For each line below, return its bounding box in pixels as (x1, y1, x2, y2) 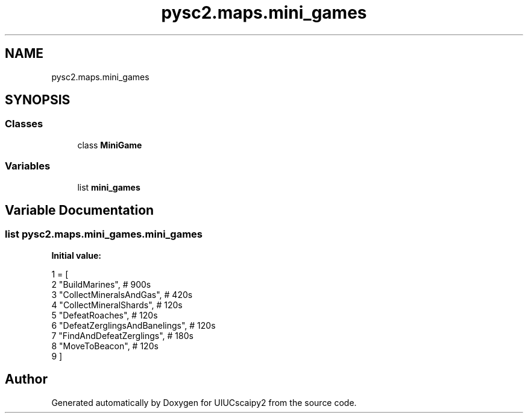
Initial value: (51, 250, 101, 261)
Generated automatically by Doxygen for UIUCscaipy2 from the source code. (51, 397, 357, 408)
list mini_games (77, 182, 140, 192)
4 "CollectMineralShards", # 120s (51, 299, 183, 310)
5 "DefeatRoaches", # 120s (51, 309, 158, 320)
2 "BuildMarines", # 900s (51, 279, 151, 290)
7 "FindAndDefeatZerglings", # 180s (51, 330, 193, 341)
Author (5, 372, 48, 387)
